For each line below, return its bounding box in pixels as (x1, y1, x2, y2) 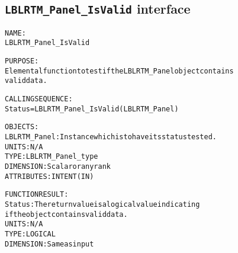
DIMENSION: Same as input (5, 239, 94, 248)
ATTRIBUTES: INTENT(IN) (5, 172, 94, 181)
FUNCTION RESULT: (5, 190, 69, 199)
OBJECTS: (5, 123, 39, 132)
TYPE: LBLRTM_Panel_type (5, 152, 98, 161)
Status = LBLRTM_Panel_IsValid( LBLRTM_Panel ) (5, 104, 179, 113)
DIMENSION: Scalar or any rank (5, 162, 111, 171)
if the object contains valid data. (5, 210, 128, 219)
